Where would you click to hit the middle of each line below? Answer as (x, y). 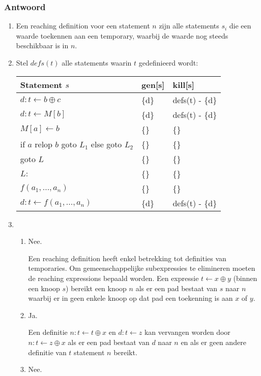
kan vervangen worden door (187, 332)
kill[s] (183, 84)
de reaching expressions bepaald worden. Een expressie (113, 278)
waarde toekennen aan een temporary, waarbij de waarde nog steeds (122, 35)
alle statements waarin (97, 62)
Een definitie (48, 332)
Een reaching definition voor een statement (83, 26)
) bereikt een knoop (96, 288)
